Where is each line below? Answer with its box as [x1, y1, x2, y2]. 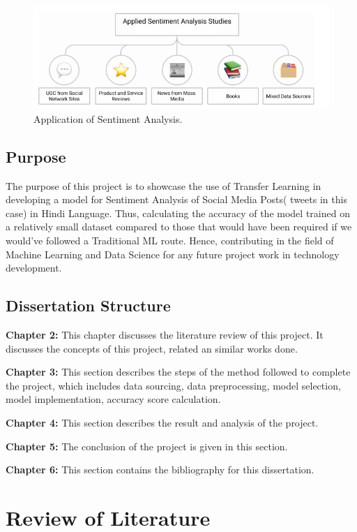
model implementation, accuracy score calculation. [6, 392, 221, 406]
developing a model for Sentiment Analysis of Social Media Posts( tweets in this [6, 192, 347, 207]
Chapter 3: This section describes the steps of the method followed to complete [6, 364, 351, 379]
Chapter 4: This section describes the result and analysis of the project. [6, 415, 319, 429]
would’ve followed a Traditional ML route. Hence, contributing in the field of [6, 232, 334, 247]
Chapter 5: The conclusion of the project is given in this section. [6, 438, 288, 453]
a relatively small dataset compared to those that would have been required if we [6, 219, 352, 234]
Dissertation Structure [6, 295, 171, 316]
